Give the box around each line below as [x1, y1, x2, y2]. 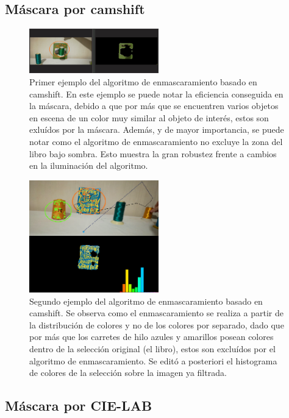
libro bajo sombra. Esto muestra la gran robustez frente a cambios [29, 147, 277, 160]
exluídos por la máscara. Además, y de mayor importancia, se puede [29, 123, 284, 136]
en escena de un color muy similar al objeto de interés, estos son [29, 111, 269, 124]
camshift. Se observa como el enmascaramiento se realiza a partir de [29, 306, 284, 319]
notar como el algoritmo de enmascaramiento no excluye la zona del [29, 135, 283, 147]
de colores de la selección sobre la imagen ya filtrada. [29, 366, 227, 379]
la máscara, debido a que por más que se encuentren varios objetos [29, 99, 279, 112]
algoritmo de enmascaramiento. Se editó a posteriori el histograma [29, 354, 277, 367]
